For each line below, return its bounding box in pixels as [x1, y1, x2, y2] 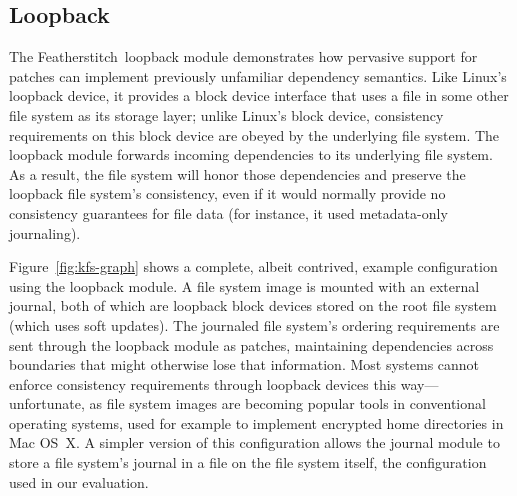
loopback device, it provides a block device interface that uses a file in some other [9, 85, 509, 106]
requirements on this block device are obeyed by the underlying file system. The [9, 124, 500, 145]
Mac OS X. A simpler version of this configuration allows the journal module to [9, 432, 500, 453]
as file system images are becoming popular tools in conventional [89, 393, 486, 414]
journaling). [9, 222, 81, 243]
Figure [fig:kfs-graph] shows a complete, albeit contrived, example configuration [9, 256, 498, 277]
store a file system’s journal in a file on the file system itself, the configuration [9, 452, 487, 473]
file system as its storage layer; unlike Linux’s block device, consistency [9, 104, 444, 125]
